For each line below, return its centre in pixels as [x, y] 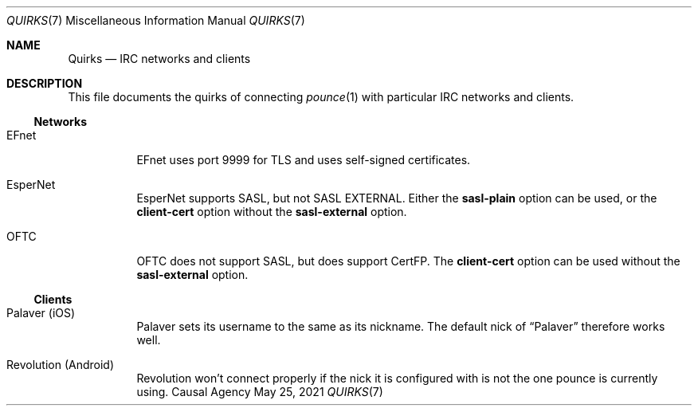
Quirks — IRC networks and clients [159, 59]
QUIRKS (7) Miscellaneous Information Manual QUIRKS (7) [156, 20]
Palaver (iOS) [41, 313]
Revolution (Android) [61, 365]
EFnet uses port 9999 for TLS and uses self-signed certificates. [304, 160]
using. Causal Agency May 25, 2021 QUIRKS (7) [260, 392]
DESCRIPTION [45, 83]
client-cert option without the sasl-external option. [272, 212]
